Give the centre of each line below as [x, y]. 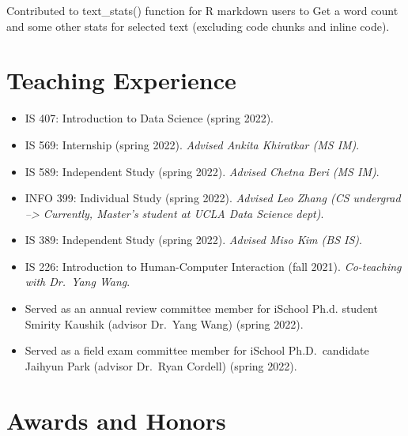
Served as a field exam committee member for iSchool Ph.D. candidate [197, 350]
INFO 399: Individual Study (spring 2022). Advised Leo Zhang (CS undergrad [213, 198]
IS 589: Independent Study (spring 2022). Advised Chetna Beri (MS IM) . [202, 171]
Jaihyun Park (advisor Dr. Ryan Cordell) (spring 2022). [161, 365]
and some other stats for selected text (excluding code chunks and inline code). [198, 26]
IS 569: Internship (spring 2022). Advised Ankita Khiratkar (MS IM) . [192, 144]
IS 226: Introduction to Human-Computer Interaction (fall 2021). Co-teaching [213, 266]
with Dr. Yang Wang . [77, 282]
